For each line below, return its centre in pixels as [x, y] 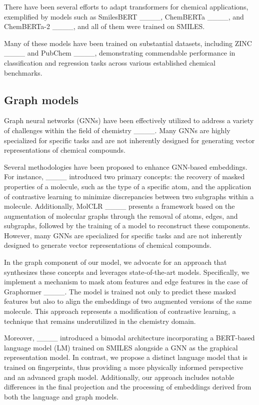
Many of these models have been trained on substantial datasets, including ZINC [128, 43]
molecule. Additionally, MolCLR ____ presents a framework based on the [119, 206]
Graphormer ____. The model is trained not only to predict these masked [120, 291]
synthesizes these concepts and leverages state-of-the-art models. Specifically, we [127, 272]
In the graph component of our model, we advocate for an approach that [115, 262]
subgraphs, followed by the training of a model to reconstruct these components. [127, 226]
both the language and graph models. [61, 396]
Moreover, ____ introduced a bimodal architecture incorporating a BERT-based [129, 338]
